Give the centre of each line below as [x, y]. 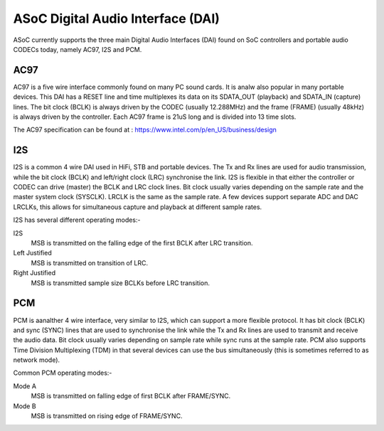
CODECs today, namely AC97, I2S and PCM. [78, 49]
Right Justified [34, 273]
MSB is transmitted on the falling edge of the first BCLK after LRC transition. [142, 243]
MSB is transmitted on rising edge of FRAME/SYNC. [107, 416]
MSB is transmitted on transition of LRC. [90, 262]
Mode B [25, 406]
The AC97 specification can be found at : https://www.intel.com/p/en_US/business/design [145, 130]
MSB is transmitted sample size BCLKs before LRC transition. [120, 283]
